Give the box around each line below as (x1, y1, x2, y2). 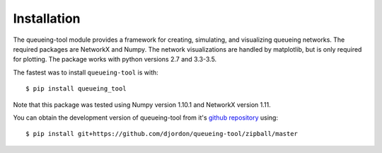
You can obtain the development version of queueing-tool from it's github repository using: (13, 113, 279, 122)
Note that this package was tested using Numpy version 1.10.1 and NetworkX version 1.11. (13, 100, 272, 109)
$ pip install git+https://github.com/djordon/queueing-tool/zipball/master (25, 130, 299, 138)
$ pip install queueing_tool (25, 85, 127, 93)
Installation (13, 11, 81, 26)
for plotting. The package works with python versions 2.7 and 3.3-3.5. (13, 55, 217, 64)
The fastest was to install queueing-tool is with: (13, 68, 158, 76)
